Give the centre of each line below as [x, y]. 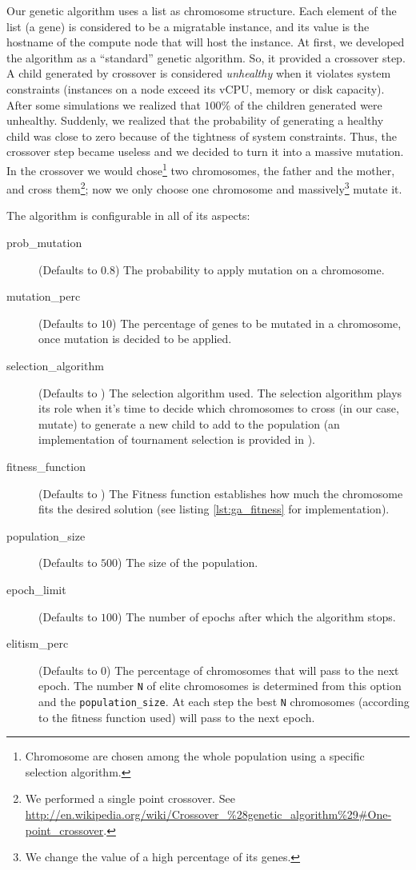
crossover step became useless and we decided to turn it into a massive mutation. [205, 152]
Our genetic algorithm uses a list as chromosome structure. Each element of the [202, 10]
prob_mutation [44, 243]
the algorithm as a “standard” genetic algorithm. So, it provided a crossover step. [206, 57]
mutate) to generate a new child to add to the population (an [189, 423]
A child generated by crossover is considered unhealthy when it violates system [199, 73]
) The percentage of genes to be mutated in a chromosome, [257, 323]
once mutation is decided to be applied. [135, 339]
